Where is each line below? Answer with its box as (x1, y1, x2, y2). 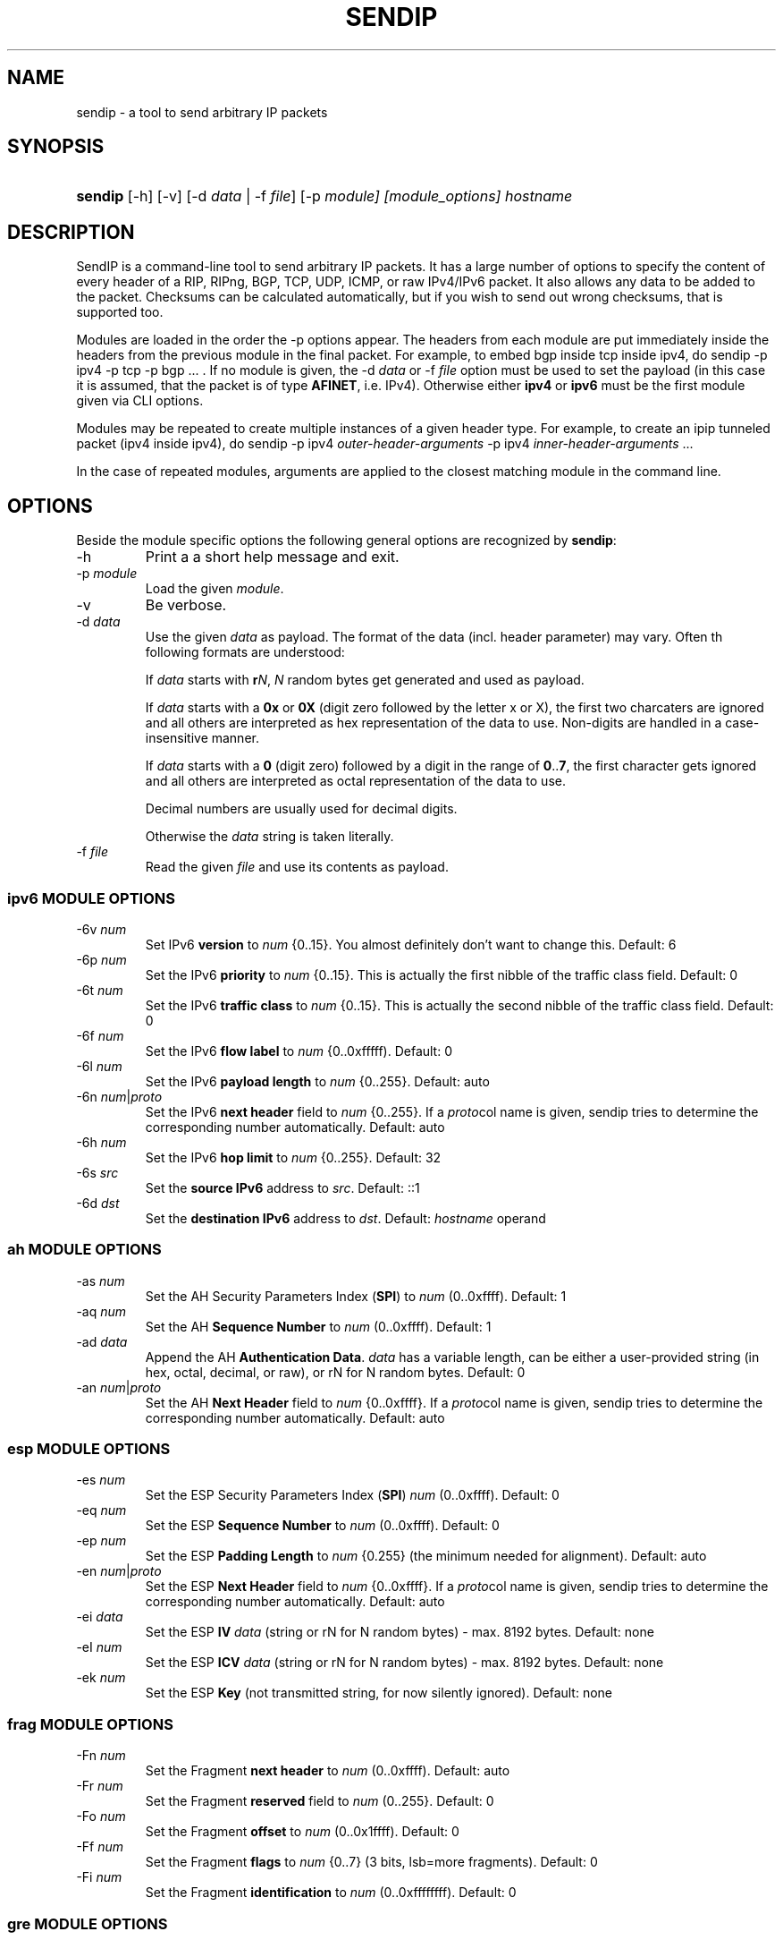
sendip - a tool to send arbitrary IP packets (76, 104, 328, 120)
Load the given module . (145, 581, 284, 597)
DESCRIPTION (7, 220, 135, 243)
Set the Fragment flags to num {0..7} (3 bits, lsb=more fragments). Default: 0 (145, 1854, 598, 1870)
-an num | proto (76, 1379, 162, 1395)
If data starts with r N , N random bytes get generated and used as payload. (145, 672, 585, 688)
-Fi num (76, 1869, 122, 1885)
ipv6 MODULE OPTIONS (7, 889, 175, 907)
